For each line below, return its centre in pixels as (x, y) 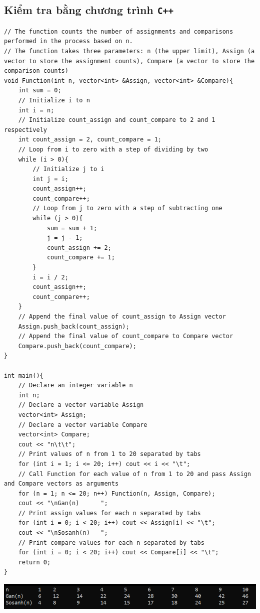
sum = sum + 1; (72, 228)
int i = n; (36, 110)
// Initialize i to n (54, 100)
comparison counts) (36, 71)
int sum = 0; (40, 91)
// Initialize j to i (68, 169)
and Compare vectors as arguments (61, 484)
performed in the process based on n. (68, 41)
